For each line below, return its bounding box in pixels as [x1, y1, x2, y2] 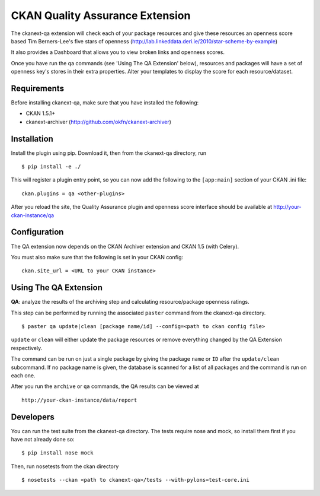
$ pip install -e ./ [21, 163, 81, 170]
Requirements [11, 83, 65, 93]
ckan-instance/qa [11, 211, 55, 219]
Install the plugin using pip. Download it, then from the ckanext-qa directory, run [11, 149, 207, 157]
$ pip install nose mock [21, 450, 94, 456]
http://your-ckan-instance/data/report [21, 396, 137, 403]
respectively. [11, 344, 43, 351]
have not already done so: [11, 436, 75, 443]
